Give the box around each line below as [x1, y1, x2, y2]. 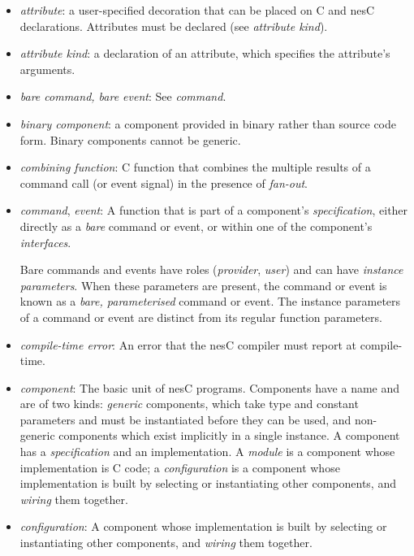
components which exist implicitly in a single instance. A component [58, 427, 400, 444]
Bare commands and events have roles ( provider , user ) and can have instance [19, 261, 403, 278]
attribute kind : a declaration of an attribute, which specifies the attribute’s [19, 45, 390, 62]
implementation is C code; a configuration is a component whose [19, 458, 340, 476]
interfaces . [19, 233, 71, 250]
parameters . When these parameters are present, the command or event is [19, 276, 387, 293]
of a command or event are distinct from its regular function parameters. [19, 308, 382, 325]
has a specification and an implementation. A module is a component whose [19, 443, 395, 460]
